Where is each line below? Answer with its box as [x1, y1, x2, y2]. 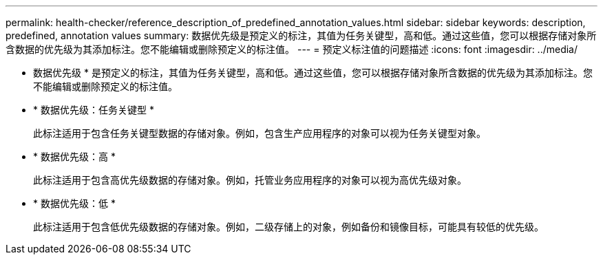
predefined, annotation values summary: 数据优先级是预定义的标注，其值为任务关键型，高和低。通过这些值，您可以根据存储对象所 [6, 30, 597, 41]
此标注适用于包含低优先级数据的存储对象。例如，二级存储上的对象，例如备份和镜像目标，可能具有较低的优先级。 [33, 221, 544, 232]
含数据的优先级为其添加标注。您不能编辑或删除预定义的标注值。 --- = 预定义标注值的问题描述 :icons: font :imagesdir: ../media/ [6, 43, 578, 55]
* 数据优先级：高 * [33, 151, 116, 162]
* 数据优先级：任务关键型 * [33, 104, 154, 116]
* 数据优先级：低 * [33, 197, 116, 209]
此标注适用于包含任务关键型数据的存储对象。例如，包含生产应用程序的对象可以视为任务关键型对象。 [33, 127, 486, 139]
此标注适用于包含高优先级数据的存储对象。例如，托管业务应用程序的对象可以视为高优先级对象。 [33, 174, 467, 186]
